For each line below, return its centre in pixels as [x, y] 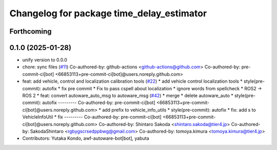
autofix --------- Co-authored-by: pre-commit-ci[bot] [99, 103]
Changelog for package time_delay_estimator [108, 13]
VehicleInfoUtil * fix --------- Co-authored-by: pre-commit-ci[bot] [92, 117]
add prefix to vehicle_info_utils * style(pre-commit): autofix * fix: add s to [179, 110]
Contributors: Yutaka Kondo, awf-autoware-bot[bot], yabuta [86, 138]
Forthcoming [31, 31]
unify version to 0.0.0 [45, 60]
